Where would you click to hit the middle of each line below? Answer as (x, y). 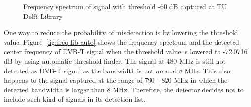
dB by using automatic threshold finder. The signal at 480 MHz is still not (115, 61)
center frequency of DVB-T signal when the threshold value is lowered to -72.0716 (126, 51)
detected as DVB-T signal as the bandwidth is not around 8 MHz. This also (117, 70)
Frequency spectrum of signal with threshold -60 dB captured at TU (125, 6)
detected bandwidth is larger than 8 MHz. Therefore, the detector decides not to (124, 89)
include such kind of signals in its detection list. (75, 99)
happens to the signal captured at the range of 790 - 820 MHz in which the (116, 80)
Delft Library (43, 16)
